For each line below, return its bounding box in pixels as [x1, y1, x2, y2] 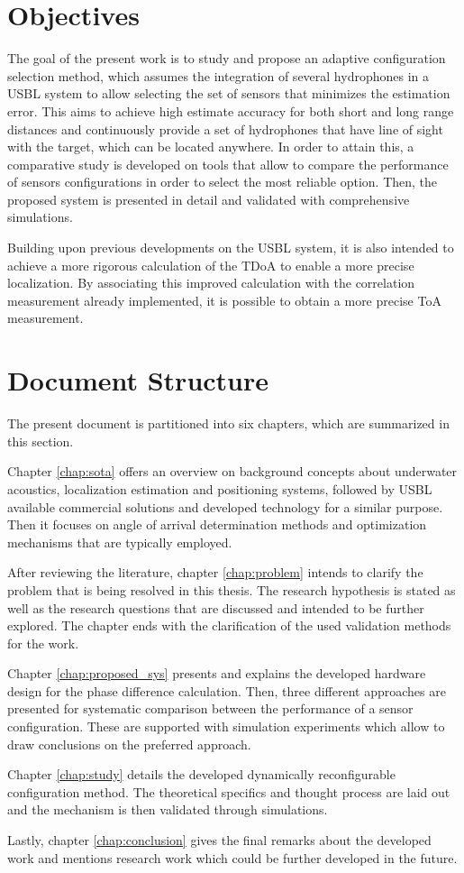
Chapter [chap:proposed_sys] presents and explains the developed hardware [7, 664, 426, 683]
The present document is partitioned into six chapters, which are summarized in [7, 414, 450, 433]
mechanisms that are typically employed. [7, 532, 232, 551]
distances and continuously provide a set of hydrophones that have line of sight [7, 119, 443, 138]
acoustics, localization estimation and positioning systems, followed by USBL [7, 479, 432, 498]
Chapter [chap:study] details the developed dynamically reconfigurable [7, 765, 396, 784]
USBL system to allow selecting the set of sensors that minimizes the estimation [7, 84, 450, 103]
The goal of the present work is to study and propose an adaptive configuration [7, 49, 446, 68]
